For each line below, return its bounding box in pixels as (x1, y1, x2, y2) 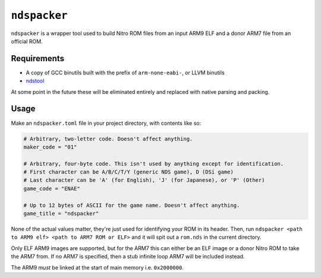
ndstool (26, 77, 45, 84)
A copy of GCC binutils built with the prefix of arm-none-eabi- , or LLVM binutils (26, 69, 225, 76)
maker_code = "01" (23, 143, 77, 150)
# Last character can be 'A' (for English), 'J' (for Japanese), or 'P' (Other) (23, 177, 265, 184)
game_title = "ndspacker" (23, 210, 99, 217)
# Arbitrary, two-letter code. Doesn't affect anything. (23, 135, 193, 142)
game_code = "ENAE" (23, 185, 80, 192)
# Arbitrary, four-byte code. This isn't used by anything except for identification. (23, 160, 284, 167)
